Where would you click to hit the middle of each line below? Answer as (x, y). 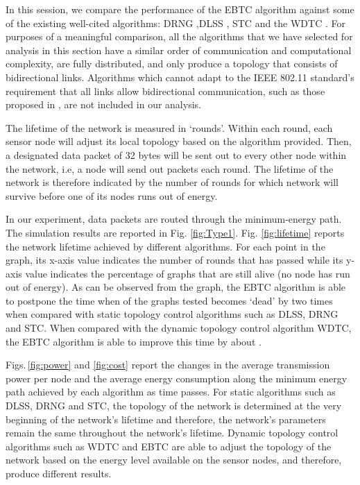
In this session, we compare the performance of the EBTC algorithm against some (180, 9)
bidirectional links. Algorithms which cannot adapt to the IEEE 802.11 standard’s (180, 77)
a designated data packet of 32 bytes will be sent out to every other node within (176, 154)
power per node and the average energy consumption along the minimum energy (177, 378)
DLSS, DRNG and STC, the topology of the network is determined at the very (174, 406)
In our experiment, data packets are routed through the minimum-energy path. (174, 219)
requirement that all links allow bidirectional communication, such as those (165, 91)
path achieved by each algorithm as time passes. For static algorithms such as (171, 392)
